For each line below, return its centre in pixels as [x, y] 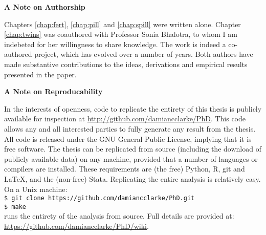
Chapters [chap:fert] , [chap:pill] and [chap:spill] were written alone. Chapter [123, 24]
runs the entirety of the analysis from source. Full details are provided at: [119, 216]
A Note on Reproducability [53, 91]
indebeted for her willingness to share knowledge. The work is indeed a [115, 44]
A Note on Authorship [45, 7]
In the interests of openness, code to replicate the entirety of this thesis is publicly [133, 108]
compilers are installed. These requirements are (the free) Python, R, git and [125, 169]
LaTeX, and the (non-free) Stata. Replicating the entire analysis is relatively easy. [132, 178]
